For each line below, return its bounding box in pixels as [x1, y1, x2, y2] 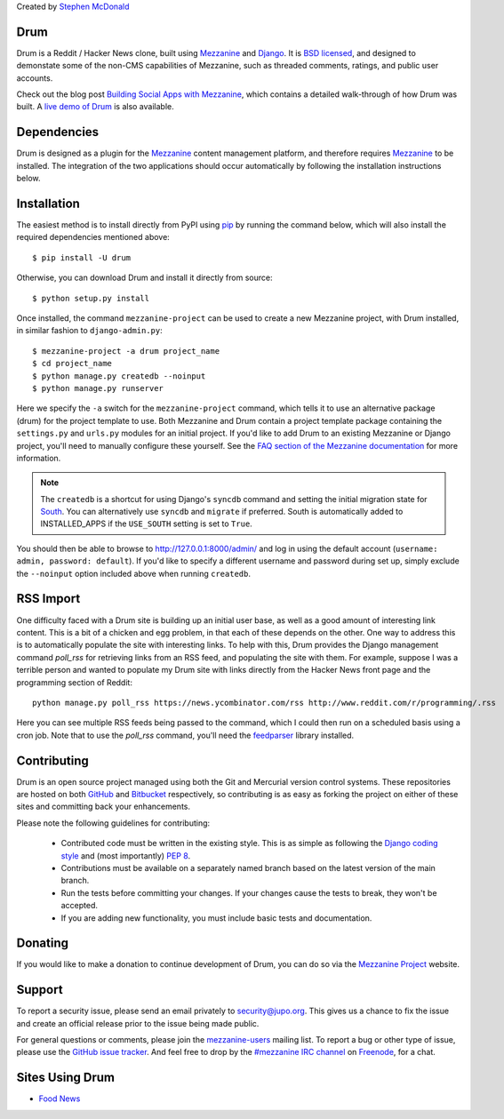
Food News [38, 1093, 81, 1104]
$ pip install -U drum [32, 252, 132, 262]
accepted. [60, 900, 98, 911]
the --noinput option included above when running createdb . [16, 568, 251, 579]
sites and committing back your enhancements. [16, 801, 191, 812]
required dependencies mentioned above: [16, 232, 171, 243]
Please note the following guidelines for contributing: [16, 818, 211, 828]
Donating [16, 936, 69, 951]
